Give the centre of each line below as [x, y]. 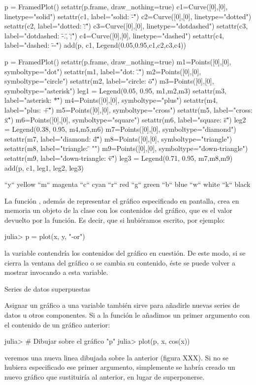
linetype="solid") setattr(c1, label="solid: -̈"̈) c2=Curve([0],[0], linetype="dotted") [128, 16]
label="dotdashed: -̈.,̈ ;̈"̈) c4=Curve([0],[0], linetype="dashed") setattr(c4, [114, 35]
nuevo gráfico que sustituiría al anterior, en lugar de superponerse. [105, 377]
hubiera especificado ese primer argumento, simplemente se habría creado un [120, 367]
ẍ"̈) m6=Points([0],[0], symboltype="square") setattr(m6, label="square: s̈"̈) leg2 [125, 119]
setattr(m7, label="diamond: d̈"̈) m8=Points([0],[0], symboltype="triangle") [118, 138]
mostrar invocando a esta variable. [56, 272]
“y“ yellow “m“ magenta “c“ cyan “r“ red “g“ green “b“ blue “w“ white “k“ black [128, 184]
